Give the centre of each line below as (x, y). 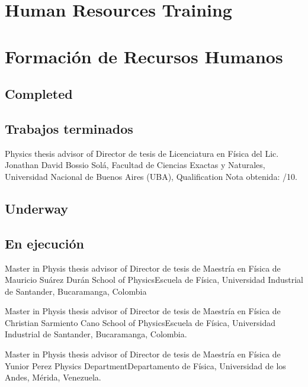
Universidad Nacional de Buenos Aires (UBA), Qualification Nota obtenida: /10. (151, 176)
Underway (37, 208)
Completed (39, 94)
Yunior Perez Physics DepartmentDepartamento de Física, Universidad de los (145, 365)
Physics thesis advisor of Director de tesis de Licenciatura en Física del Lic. (142, 153)
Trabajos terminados (69, 128)
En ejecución (44, 243)
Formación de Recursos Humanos (144, 56)
